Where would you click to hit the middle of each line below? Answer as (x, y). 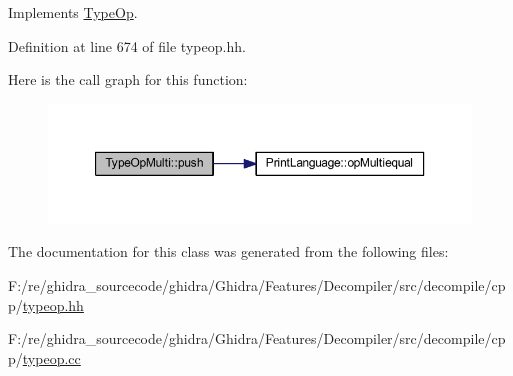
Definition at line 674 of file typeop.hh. (127, 45)
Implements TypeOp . (73, 12)
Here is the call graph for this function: (128, 79)
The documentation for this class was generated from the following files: (228, 251)
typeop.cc (51, 357)
